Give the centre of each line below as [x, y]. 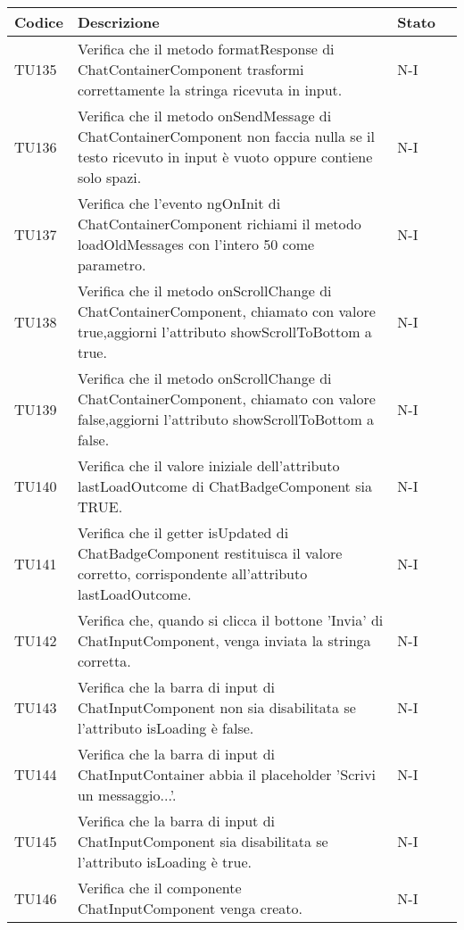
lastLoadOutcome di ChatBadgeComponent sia [224, 486]
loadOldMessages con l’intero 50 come [196, 244]
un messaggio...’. [127, 795]
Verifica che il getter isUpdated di [183, 532]
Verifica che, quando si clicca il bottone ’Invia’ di [230, 620]
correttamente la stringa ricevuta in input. [210, 90]
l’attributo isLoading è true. [165, 862]
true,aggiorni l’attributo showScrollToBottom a [224, 332]
